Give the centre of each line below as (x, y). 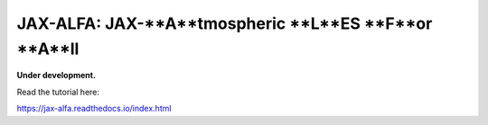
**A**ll (48, 49)
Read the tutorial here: (58, 92)
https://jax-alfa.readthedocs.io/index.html (94, 109)
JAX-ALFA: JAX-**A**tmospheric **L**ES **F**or (225, 23)
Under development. (56, 76)
